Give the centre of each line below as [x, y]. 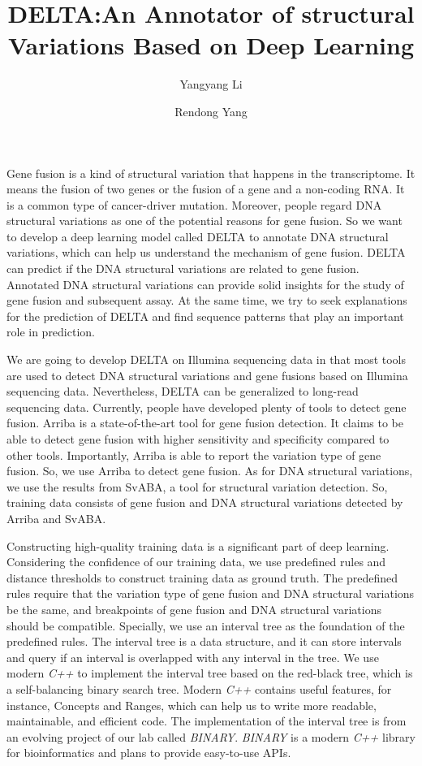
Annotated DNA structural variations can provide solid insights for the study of [205, 284]
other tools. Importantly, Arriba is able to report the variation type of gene [194, 454]
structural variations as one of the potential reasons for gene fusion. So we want [205, 221]
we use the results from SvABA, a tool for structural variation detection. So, [197, 486]
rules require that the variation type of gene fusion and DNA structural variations [211, 593]
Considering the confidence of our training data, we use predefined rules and [196, 562]
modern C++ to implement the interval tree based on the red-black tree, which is [210, 673]
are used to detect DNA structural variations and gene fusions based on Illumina [207, 375]
